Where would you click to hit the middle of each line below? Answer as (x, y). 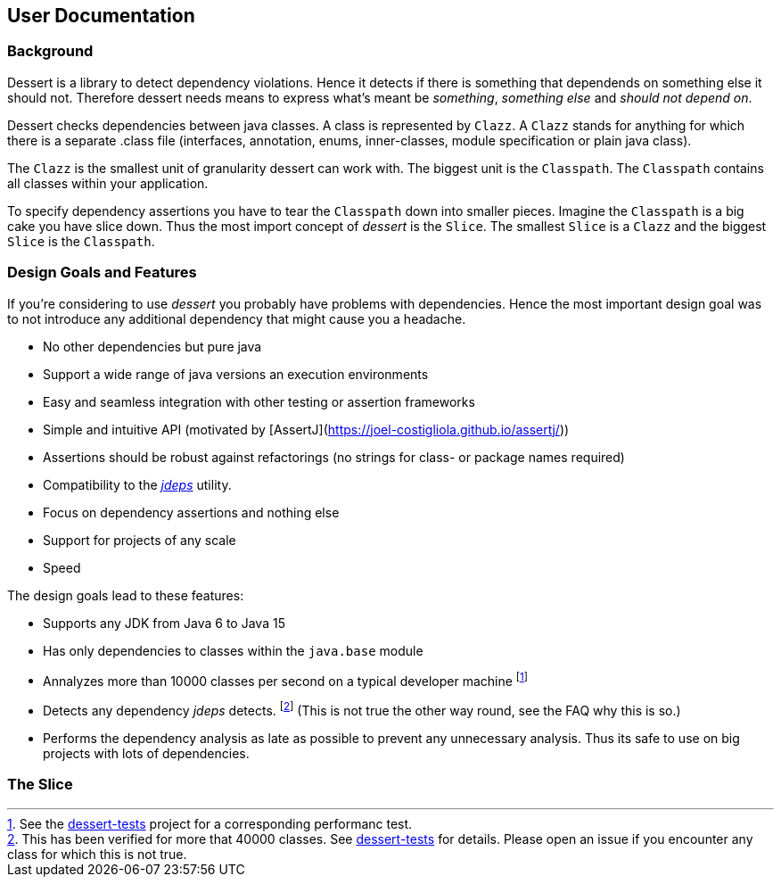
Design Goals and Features (102, 273)
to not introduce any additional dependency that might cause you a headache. (237, 318)
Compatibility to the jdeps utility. (137, 484)
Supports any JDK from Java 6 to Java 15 (164, 623)
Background (50, 51)
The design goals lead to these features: (126, 595)
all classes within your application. (108, 183)
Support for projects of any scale (140, 540)
